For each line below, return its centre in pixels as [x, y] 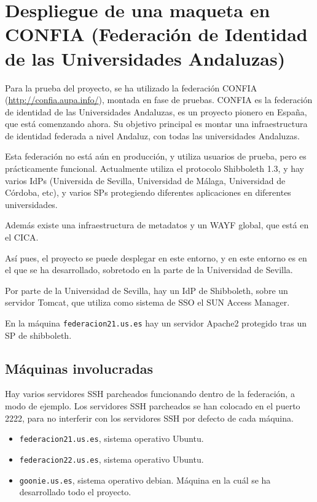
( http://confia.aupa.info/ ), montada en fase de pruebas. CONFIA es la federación [159, 100]
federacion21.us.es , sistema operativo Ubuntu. [112, 438]
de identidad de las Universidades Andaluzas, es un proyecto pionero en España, [156, 111]
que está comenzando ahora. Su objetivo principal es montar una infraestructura [156, 124]
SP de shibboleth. [38, 335]
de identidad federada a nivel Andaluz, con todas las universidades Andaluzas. [153, 135]
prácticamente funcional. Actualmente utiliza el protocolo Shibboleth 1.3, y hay [155, 168]
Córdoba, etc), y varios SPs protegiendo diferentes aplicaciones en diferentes [148, 192]
